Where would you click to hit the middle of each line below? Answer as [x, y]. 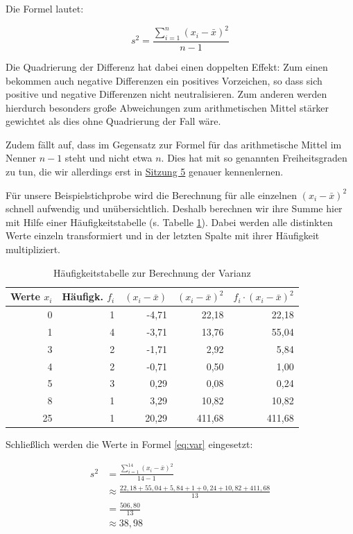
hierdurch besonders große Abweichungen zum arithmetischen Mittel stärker [167, 107]
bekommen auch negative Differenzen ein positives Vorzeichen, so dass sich [164, 80]
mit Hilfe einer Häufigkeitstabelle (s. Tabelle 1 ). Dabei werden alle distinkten [169, 222]
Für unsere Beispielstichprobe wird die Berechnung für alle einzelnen [151, 195]
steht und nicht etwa [109, 158]
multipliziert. [33, 249]
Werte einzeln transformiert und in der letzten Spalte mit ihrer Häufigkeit [163, 235]
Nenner [21, 158]
